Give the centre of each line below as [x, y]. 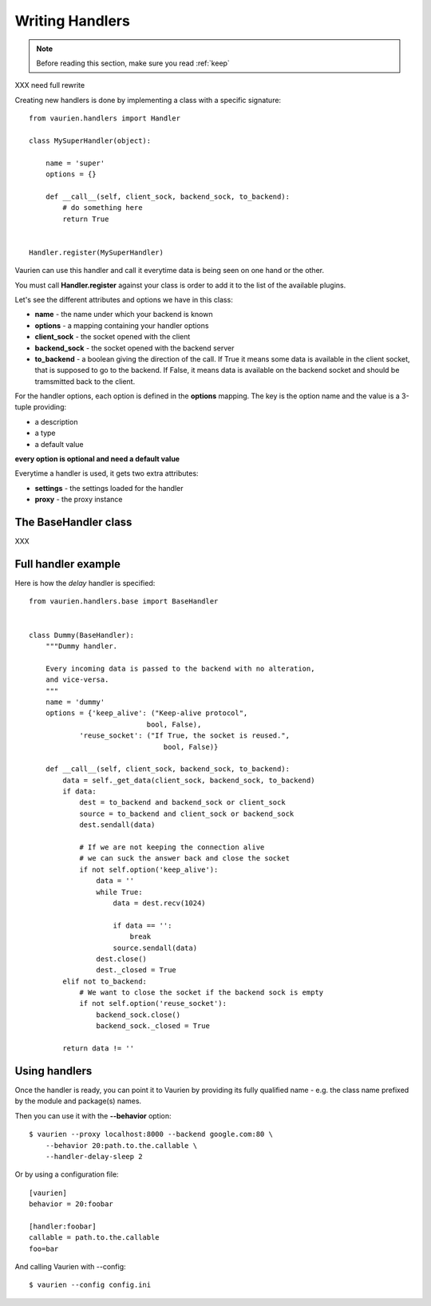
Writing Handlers [73, 21]
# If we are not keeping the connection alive [172, 847]
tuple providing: [41, 407]
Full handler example [68, 564]
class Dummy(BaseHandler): [82, 635]
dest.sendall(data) [117, 825]
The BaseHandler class [73, 522]
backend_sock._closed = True [153, 1026]
